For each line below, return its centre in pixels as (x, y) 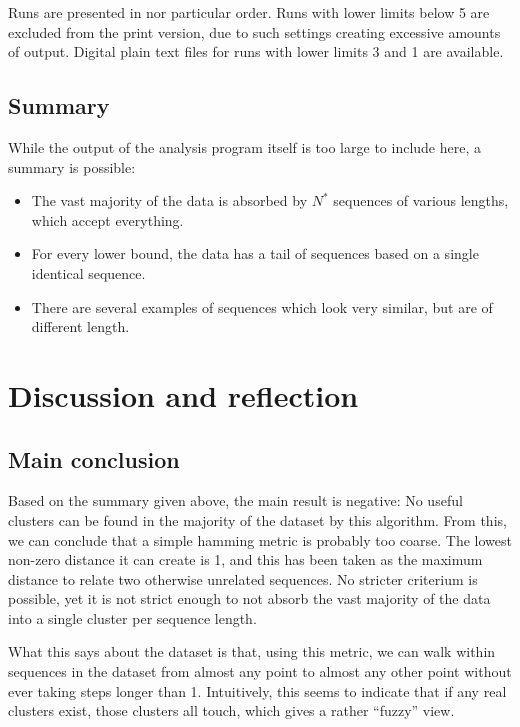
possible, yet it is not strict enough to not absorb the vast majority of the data (249, 598)
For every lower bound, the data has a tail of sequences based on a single (255, 253)
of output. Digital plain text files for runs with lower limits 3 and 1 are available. (256, 51)
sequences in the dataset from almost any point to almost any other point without (260, 671)
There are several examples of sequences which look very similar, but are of (262, 306)
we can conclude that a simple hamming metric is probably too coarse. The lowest (260, 539)
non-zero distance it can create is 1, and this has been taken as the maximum (245, 559)
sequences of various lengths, (421, 200)
